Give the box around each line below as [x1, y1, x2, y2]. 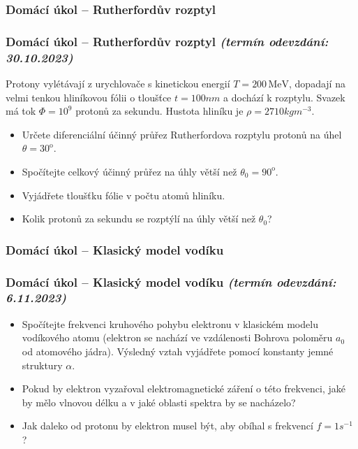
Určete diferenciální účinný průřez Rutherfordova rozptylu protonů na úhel [22, 127, 342, 141]
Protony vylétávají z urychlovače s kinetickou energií [6, 76, 230, 90]
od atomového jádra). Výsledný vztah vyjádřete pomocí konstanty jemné [22, 343, 334, 358]
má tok [6, 104, 36, 118]
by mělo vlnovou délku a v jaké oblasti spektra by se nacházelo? [22, 394, 296, 409]
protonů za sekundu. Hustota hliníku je [75, 104, 244, 118]
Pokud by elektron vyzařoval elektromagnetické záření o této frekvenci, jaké [22, 381, 345, 396]
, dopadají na [289, 76, 345, 90]
